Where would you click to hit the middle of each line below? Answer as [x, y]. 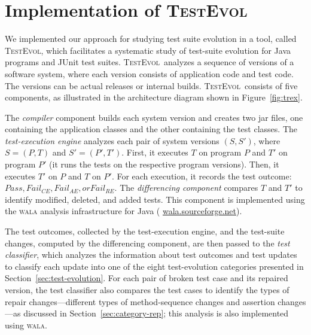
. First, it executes [155, 152]
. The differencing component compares [186, 188]
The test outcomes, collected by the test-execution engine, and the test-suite [145, 231]
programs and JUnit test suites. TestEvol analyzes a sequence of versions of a [150, 62]
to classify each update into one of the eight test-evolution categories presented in [154, 266]
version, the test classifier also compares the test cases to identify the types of [147, 290]
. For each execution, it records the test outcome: [202, 176]
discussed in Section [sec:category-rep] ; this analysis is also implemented [156, 313]
